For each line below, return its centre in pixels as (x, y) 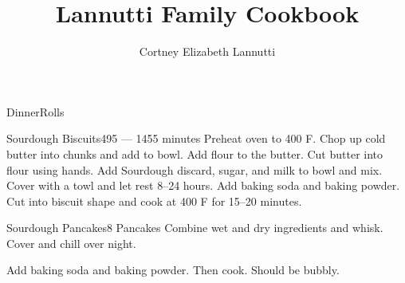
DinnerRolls (35, 111)
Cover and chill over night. (71, 243)
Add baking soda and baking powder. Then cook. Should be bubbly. (173, 270)
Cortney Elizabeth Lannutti (207, 51)
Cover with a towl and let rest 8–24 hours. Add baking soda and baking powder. (203, 185)
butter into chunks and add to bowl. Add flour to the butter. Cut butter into (195, 153)
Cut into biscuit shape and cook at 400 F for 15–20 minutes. (154, 200)
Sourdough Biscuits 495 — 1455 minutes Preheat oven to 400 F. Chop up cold (196, 138)
